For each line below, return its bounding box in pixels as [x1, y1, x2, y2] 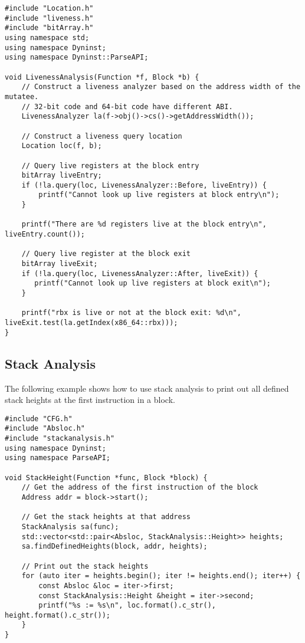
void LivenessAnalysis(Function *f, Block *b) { [5, 73, 199, 81]
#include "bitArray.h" [5, 24, 94, 32]
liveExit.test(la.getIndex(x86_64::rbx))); [5, 319, 178, 327]
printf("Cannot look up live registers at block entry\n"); [38, 191, 280, 199]
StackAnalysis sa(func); [21, 522, 119, 531]
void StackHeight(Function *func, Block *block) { [5, 473, 208, 482]
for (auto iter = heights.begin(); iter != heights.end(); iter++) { [21, 572, 301, 580]
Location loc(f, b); [21, 142, 102, 150]
